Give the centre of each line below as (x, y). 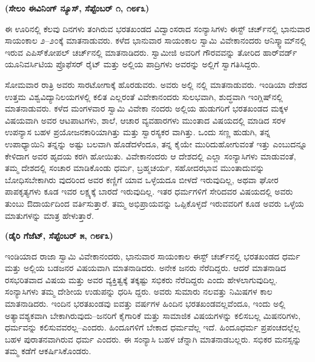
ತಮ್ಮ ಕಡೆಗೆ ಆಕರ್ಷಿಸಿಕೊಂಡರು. (48, 351)
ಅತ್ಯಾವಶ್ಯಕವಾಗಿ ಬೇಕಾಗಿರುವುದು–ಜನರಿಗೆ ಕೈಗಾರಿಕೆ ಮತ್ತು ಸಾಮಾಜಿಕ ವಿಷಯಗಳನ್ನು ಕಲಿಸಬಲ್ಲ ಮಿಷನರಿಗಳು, (153, 315)
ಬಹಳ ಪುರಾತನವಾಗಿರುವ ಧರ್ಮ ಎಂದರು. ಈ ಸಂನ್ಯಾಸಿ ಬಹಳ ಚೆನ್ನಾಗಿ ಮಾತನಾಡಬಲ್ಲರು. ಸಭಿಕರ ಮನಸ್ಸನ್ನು (153, 339)
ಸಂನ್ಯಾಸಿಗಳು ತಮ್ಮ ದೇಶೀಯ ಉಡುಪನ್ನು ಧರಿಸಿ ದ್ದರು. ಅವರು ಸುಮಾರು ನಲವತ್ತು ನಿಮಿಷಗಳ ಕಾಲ (139, 291)
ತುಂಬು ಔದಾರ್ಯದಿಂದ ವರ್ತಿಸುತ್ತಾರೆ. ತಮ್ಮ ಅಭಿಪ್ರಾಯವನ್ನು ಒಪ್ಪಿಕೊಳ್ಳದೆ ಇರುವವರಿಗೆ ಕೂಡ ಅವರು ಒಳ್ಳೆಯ (154, 203)
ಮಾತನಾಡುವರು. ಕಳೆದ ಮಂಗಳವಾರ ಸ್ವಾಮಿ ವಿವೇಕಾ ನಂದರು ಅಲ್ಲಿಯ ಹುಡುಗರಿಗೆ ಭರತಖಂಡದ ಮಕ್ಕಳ (147, 108)
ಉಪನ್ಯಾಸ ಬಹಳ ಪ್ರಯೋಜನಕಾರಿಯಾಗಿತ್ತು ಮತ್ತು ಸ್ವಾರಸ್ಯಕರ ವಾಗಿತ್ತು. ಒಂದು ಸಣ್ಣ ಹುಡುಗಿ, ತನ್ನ (138, 132)
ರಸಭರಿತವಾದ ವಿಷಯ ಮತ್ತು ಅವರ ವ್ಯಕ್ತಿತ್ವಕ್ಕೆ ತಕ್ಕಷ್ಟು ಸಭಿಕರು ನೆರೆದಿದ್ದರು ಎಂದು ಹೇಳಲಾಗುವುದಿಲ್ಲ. (141, 279)
